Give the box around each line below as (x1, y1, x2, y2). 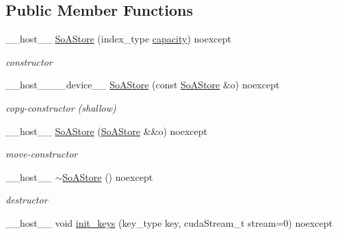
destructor (5, 193, 48, 207)
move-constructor (5, 147, 78, 161)
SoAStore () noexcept (62, 169, 153, 184)
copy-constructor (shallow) (5, 100, 116, 114)
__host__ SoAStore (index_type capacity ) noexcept (5, 32, 231, 46)
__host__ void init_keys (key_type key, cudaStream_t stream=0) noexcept (5, 215, 333, 230)
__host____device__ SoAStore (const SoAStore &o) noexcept (5, 77, 280, 92)
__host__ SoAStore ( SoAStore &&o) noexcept (5, 123, 207, 138)
